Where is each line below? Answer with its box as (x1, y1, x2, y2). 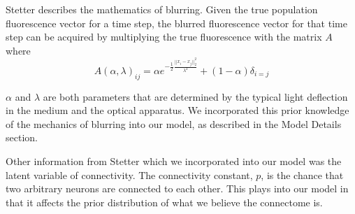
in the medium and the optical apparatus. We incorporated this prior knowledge (6, 103, 349, 117)
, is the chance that (261, 167, 344, 182)
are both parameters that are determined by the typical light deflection (43, 89, 348, 104)
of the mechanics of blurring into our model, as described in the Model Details (6, 116, 342, 131)
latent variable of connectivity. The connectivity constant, (6, 167, 253, 182)
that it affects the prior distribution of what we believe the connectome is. (6, 194, 323, 209)
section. (6, 130, 38, 145)
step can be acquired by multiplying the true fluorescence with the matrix (6, 29, 322, 44)
